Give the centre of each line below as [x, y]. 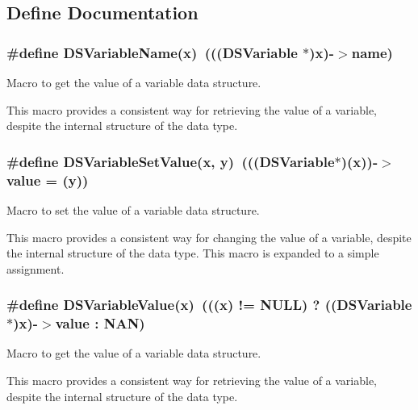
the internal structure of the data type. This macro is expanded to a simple [193, 253]
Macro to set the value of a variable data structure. [133, 209]
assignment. [36, 268]
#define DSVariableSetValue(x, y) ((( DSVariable [171, 161]
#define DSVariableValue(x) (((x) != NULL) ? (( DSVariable [209, 305]
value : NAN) [100, 323]
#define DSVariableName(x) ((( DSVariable [152, 52]
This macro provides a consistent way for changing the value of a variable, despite [209, 237]
